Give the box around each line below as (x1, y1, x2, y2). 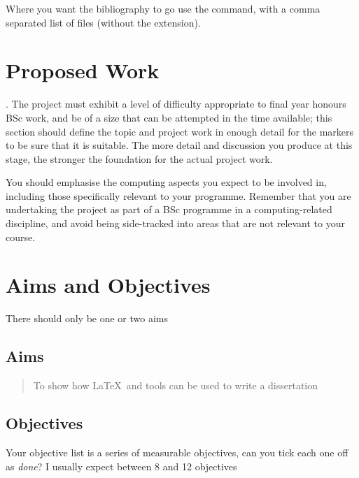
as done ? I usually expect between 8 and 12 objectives (6, 458, 237, 473)
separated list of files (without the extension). (6, 15, 201, 29)
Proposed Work (6, 56, 160, 85)
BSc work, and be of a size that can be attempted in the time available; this (6, 110, 332, 124)
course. (6, 229, 36, 244)
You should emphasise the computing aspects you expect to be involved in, (6, 175, 327, 189)
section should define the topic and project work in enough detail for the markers (6, 124, 354, 138)
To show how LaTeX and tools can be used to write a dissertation (33, 378, 318, 393)
